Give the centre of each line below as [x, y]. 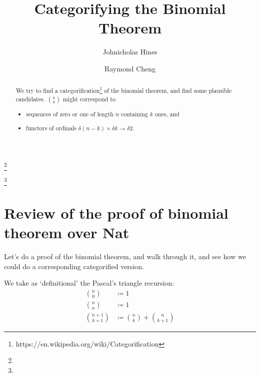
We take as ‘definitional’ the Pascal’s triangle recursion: [89, 283]
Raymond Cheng [130, 68]
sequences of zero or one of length [70, 114]
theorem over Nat [67, 232]
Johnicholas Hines [130, 52]
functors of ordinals [51, 128]
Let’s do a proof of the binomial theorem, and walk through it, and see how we [125, 256]
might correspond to [89, 99]
